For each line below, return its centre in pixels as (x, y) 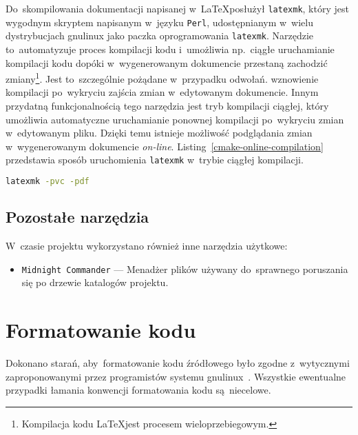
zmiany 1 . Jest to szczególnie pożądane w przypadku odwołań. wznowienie (162, 78)
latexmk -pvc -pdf (48, 182)
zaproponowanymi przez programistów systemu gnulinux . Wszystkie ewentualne (176, 376)
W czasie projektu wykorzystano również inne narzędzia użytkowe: (147, 246)
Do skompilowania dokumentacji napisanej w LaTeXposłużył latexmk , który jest (177, 8)
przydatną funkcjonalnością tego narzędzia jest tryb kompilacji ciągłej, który (167, 105)
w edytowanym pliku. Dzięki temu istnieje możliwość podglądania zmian (159, 133)
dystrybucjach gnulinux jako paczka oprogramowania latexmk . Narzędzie (160, 36)
